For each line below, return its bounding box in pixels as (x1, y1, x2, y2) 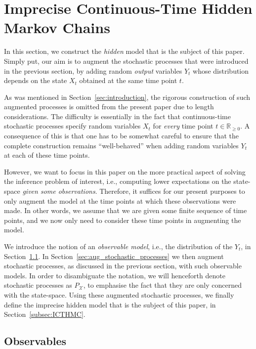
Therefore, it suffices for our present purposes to (99, 186, 245, 196)
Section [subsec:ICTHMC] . (4, 309, 85, 319)
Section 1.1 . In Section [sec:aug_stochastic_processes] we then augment (4, 251, 224, 261)
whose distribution (193, 65, 249, 76)
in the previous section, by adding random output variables (4, 65, 182, 76)
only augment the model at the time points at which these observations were (4, 195, 236, 206)
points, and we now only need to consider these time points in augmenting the (4, 215, 241, 225)
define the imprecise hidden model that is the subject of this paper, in (4, 299, 216, 309)
